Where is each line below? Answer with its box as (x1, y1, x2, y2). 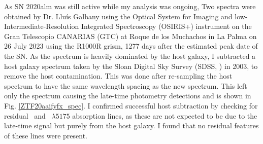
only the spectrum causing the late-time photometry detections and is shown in (4, 90, 251, 101)
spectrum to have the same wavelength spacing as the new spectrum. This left (4, 80, 247, 91)
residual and (4, 110, 46, 121)
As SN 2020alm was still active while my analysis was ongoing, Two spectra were (4, 1, 256, 11)
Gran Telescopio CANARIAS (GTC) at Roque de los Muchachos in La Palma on (4, 30, 257, 41)
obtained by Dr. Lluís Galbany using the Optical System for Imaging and (4, 11, 233, 21)
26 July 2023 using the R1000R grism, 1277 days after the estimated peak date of (4, 41, 258, 51)
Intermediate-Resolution (4, 21, 79, 31)
